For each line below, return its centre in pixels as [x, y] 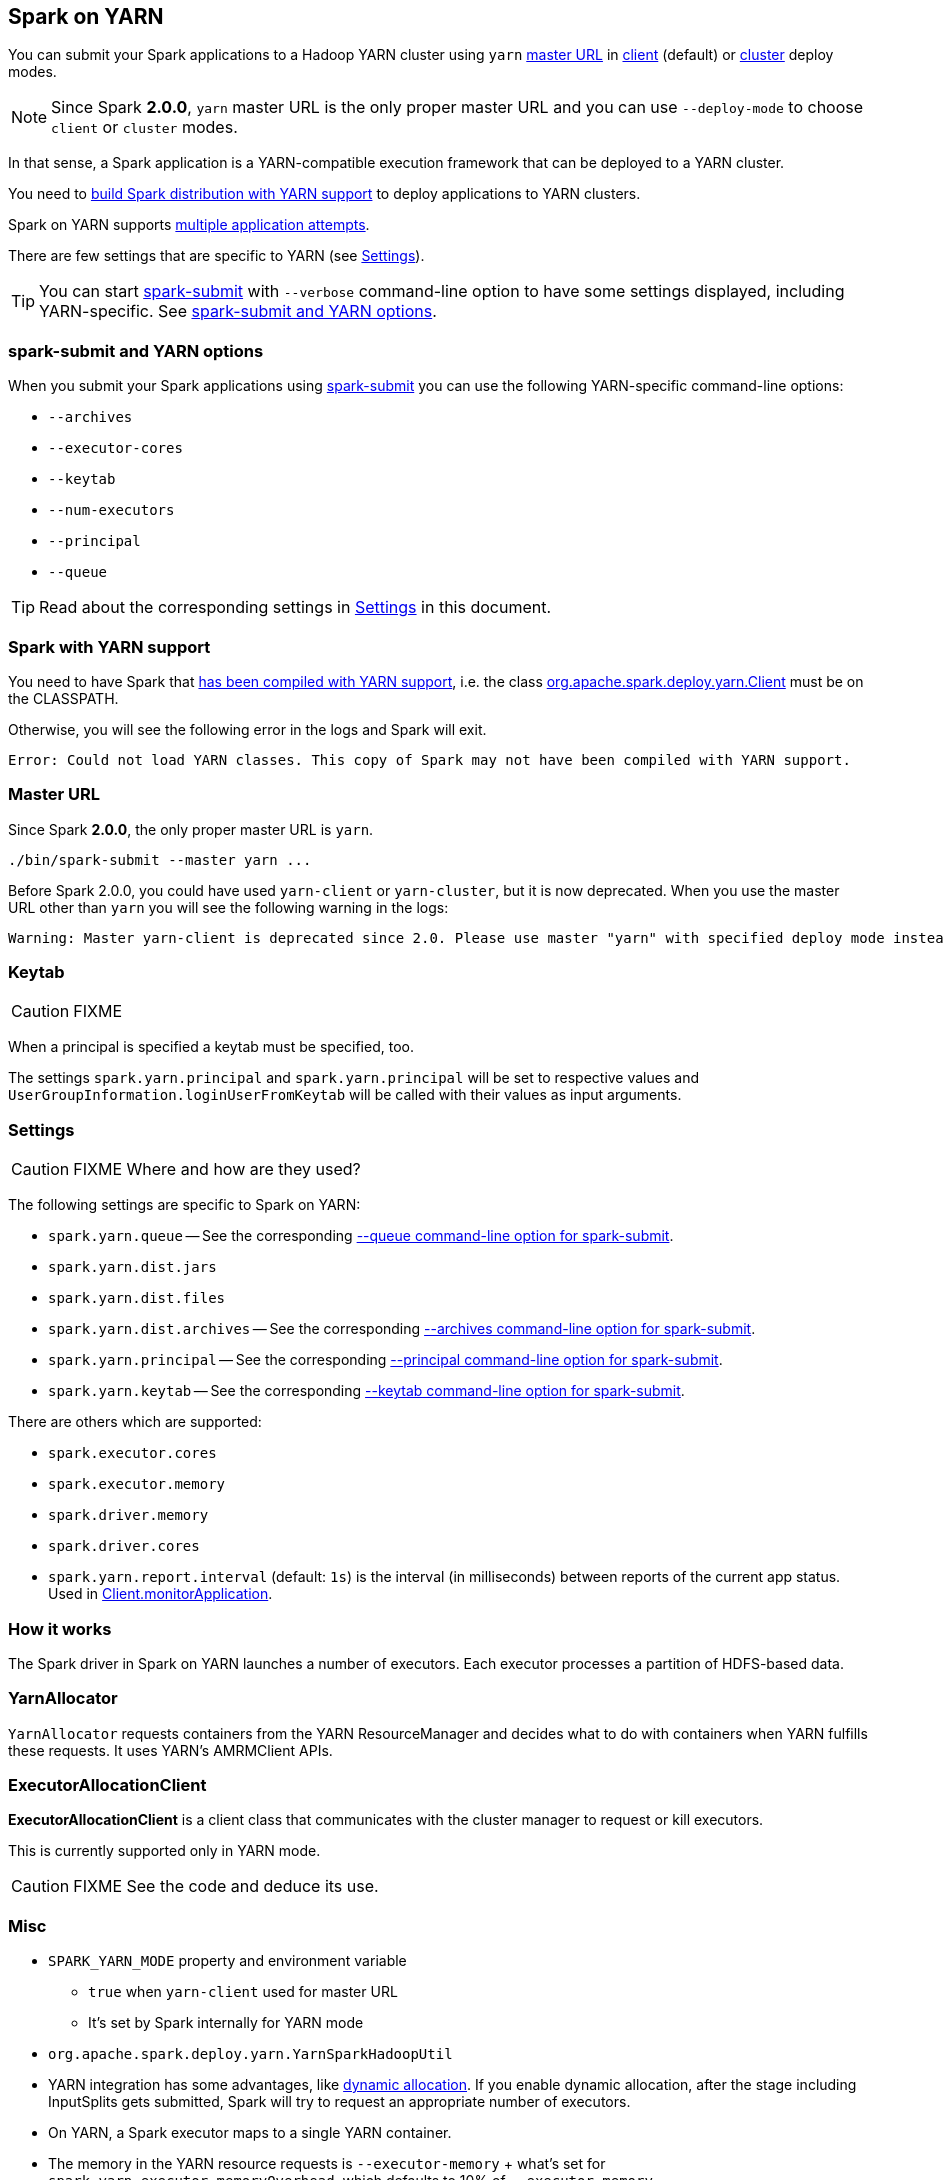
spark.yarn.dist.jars [132, 1267]
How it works [60, 1628]
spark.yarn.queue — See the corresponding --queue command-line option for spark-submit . [361, 1236]
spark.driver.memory [128, 1515]
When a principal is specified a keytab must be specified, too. [211, 1047]
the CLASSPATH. [63, 698]
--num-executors [111, 510]
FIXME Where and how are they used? [217, 1169]
